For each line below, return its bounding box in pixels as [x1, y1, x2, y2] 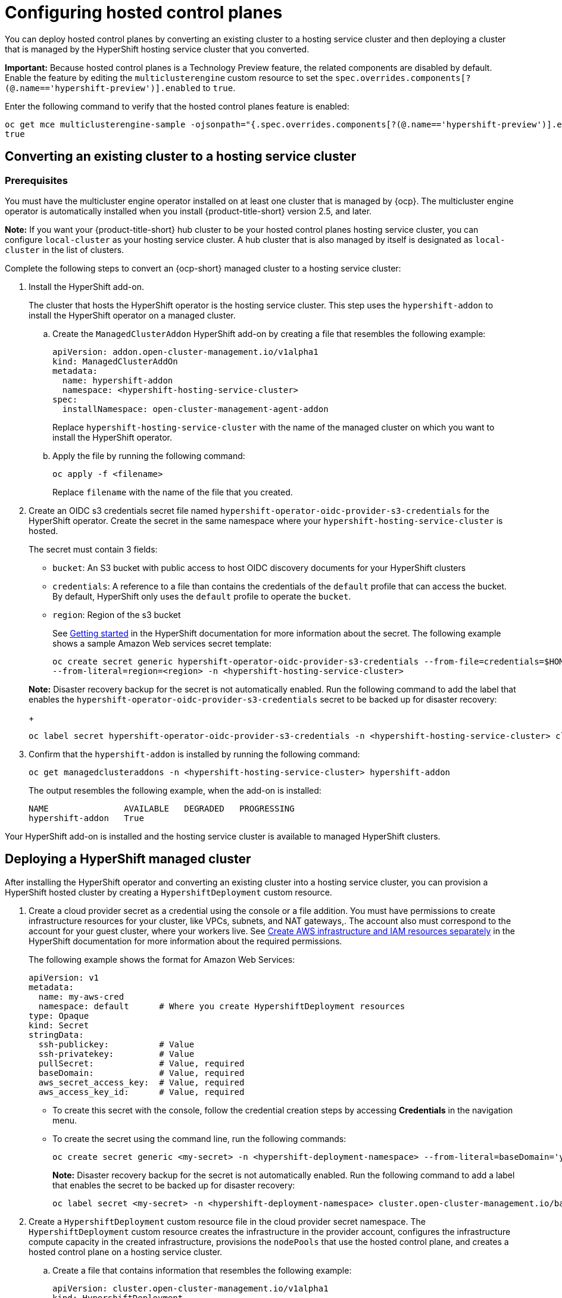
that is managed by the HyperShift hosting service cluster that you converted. [5, 43, 310, 54]
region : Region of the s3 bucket [52, 609, 181, 620]
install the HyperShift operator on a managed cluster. [29, 310, 236, 320]
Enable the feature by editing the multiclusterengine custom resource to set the [5, 72, 333, 83]
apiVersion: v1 [29, 972, 99, 982]
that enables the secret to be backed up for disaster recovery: [52, 1180, 295, 1190]
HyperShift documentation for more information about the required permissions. [29, 935, 342, 946]
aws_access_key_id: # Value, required [38, 1087, 245, 1097]
